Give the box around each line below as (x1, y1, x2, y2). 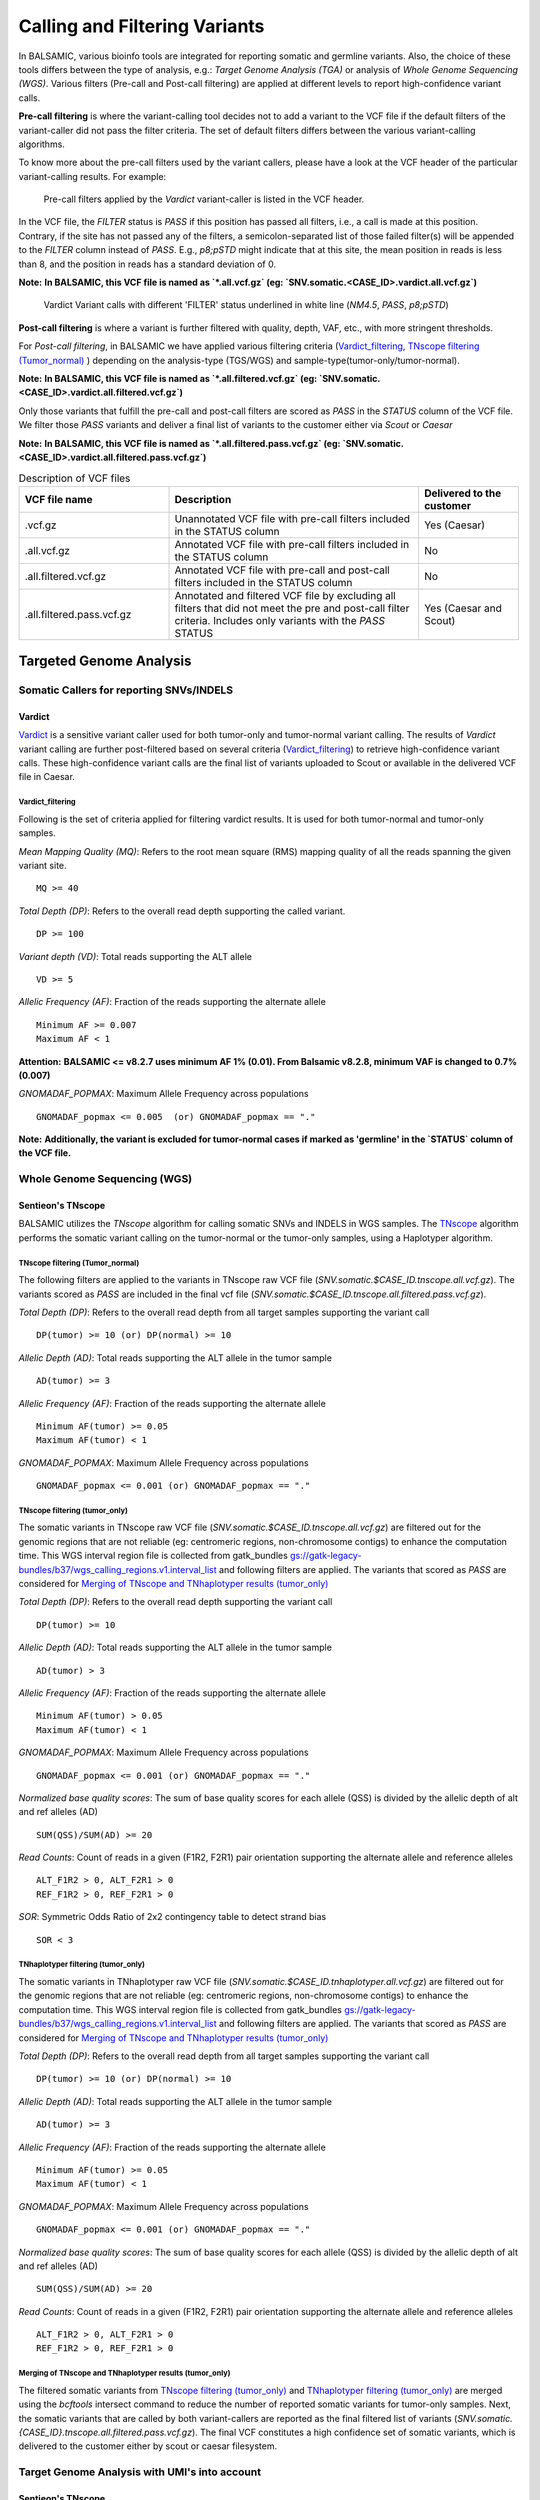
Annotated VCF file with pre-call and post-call (174, 563, 390, 577)
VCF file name (24, 492, 93, 506)
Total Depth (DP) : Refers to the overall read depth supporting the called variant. (18, 905, 346, 917)
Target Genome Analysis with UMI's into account (18, 2465, 262, 2479)
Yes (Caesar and (423, 601, 502, 615)
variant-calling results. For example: (18, 170, 167, 182)
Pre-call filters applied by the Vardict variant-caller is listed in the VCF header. (43, 193, 365, 205)
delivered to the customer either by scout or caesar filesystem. (18, 2440, 278, 2452)
